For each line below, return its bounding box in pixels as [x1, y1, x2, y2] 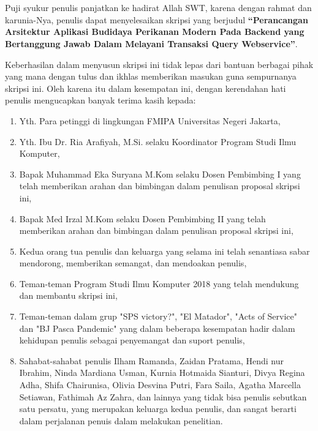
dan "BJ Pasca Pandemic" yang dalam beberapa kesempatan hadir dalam [19, 321, 295, 334]
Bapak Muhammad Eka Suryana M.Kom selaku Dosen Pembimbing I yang [19, 167, 301, 180]
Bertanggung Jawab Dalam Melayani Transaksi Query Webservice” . [5, 37, 298, 50]
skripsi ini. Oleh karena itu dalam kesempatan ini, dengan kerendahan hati [5, 81, 286, 94]
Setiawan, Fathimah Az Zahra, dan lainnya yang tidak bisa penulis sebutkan [19, 390, 307, 403]
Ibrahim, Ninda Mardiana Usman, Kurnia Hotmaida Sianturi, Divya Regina [19, 366, 305, 379]
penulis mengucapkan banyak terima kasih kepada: [5, 94, 196, 107]
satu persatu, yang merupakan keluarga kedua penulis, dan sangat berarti [19, 402, 297, 415]
